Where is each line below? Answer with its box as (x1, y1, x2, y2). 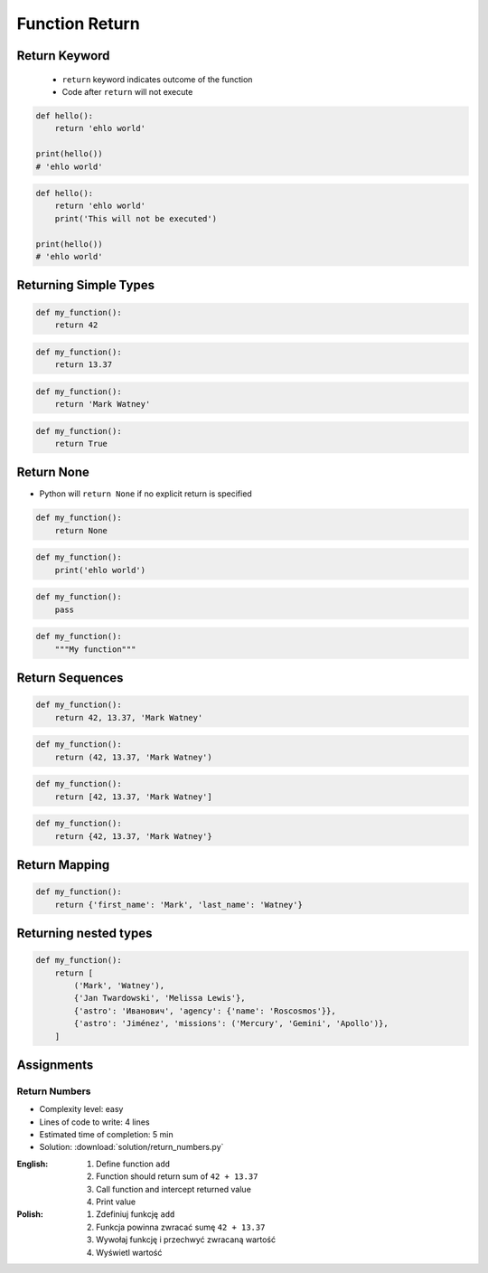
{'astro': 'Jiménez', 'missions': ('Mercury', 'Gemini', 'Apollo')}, (73, 1018, 389, 1029)
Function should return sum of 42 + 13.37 (96, 1171, 258, 1182)
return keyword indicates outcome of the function (61, 73, 253, 85)
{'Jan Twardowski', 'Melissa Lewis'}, (73, 993, 246, 1004)
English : (16, 1158, 49, 1169)
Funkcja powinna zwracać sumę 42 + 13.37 (96, 1221, 266, 1232)
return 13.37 (54, 359, 113, 370)
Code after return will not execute (61, 86, 193, 97)
